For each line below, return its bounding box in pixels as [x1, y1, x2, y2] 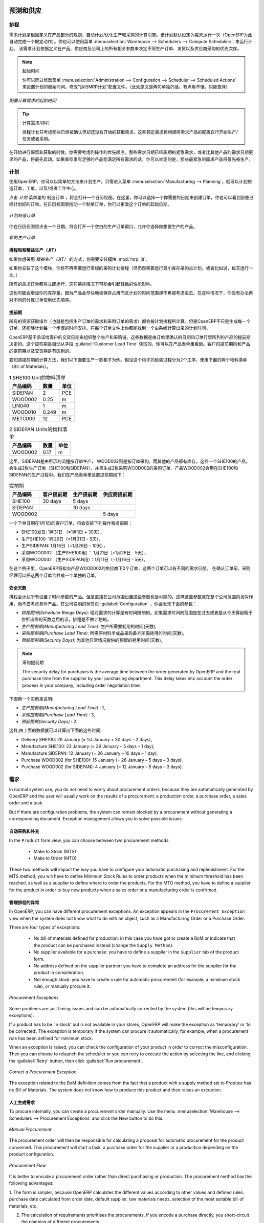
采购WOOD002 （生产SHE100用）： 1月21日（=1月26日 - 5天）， [21, 549, 149, 555]
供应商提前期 [103, 491, 132, 498]
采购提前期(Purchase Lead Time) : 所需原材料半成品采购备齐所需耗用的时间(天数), [21, 630, 184, 636]
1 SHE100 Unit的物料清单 [9, 374, 66, 381]
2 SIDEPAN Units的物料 [9, 426, 63, 433]
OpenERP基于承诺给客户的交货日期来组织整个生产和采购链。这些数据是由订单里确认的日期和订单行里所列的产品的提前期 [9, 334, 251, 340]
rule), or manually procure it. [33, 983, 91, 989]
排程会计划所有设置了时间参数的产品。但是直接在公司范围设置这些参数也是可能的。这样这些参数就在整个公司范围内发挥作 [9, 594, 253, 600]
